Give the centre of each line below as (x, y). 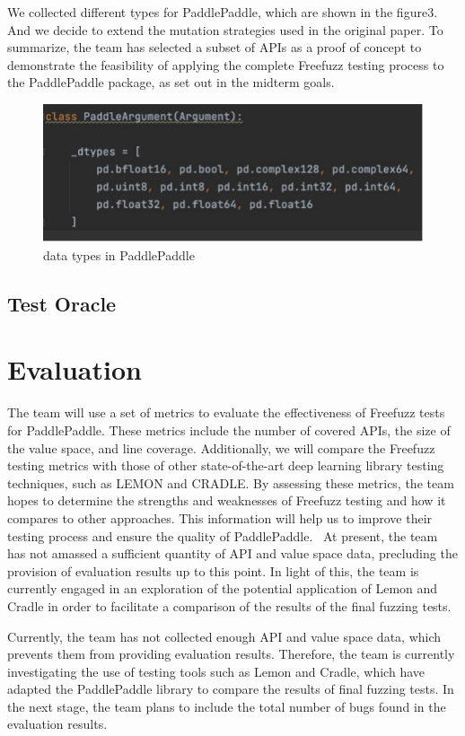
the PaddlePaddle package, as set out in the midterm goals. (171, 82)
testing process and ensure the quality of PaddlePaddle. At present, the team (223, 535)
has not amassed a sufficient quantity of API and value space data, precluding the (232, 553)
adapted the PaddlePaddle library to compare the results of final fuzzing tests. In (231, 689)
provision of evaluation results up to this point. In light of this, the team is (213, 570)
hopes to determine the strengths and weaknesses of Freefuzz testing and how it (227, 500)
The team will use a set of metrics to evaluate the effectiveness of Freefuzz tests (226, 412)
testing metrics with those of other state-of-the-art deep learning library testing (226, 465)
